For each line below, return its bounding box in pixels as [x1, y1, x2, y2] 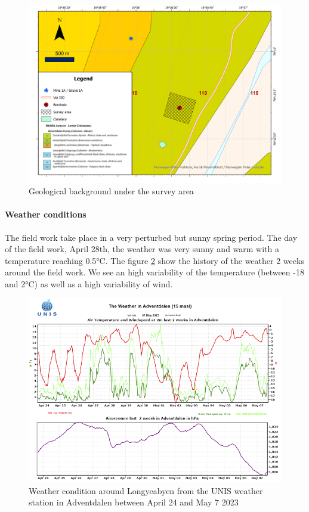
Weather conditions [5, 208, 86, 221]
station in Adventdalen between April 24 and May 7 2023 [29, 496, 239, 508]
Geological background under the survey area [29, 185, 194, 197]
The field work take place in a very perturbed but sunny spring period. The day [5, 231, 298, 243]
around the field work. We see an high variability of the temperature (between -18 [5, 266, 304, 278]
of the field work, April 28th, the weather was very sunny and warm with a [5, 243, 280, 255]
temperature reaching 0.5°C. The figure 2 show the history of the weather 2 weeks [5, 254, 304, 266]
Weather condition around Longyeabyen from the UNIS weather [29, 484, 263, 497]
